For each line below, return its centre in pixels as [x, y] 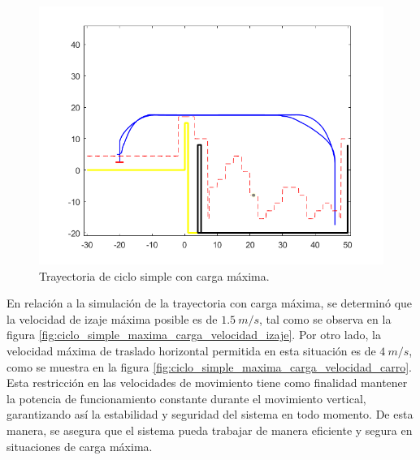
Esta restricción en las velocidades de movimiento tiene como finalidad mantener [207, 383]
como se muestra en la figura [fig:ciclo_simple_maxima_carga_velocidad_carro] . [209, 366]
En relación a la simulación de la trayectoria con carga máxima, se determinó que [210, 303]
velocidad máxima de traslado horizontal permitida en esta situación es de [191, 350]
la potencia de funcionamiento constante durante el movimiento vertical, [186, 398]
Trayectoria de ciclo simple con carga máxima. [154, 275]
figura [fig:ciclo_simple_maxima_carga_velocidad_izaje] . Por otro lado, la [194, 335]
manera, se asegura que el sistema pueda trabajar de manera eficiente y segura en [210, 430]
